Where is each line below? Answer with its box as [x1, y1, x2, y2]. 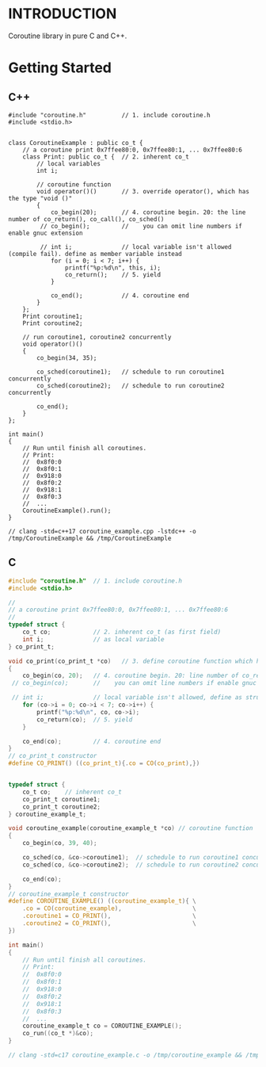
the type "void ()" [8, 194, 73, 202]
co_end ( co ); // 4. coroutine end [22, 737, 161, 745]
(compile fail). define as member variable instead [8, 250, 182, 258]
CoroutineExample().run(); [22, 507, 112, 514]
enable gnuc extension [8, 229, 83, 237]
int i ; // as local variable [22, 635, 165, 643]
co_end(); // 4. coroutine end [50, 291, 190, 300]
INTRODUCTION [8, 5, 117, 23]
